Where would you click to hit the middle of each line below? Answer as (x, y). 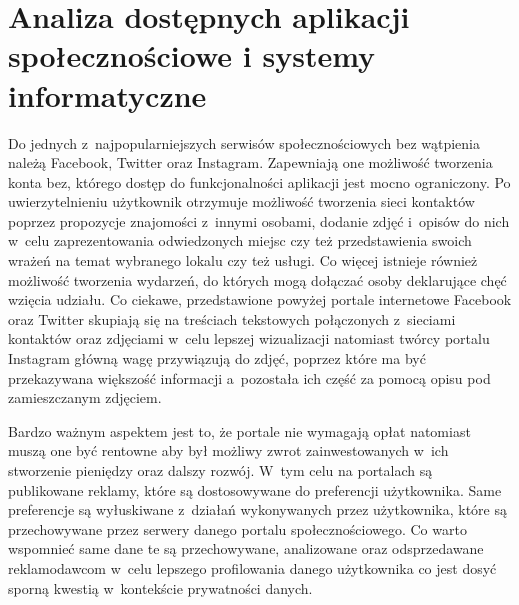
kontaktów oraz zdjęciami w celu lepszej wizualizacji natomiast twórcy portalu (249, 338)
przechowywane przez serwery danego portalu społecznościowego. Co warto (237, 528)
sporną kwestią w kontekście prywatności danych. (160, 587)
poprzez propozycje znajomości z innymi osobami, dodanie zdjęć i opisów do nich (259, 220)
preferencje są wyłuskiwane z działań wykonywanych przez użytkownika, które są (257, 509)
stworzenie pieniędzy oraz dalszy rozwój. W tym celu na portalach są (220, 470)
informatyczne (107, 94)
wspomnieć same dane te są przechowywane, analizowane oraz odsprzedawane (246, 548)
